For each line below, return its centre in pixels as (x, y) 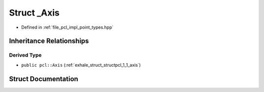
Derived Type (25, 55)
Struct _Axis (34, 13)
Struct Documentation (44, 79)
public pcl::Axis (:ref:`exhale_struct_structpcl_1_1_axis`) (81, 65)
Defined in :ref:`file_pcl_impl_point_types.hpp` (67, 27)
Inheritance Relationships (49, 41)
